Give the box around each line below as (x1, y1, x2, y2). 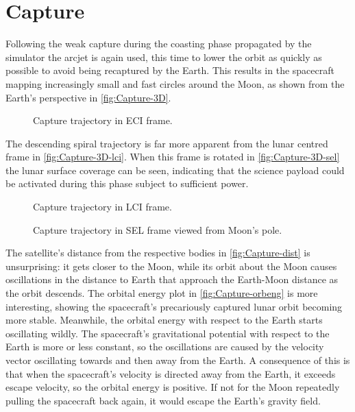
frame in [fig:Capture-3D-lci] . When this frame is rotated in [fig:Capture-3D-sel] (5, 149, 340, 164)
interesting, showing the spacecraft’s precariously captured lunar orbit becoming (5, 299, 343, 313)
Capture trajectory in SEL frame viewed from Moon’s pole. (33, 222, 282, 237)
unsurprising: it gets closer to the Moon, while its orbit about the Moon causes (5, 258, 337, 273)
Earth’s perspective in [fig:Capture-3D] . (5, 90, 171, 104)
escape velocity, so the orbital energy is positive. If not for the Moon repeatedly (5, 380, 340, 394)
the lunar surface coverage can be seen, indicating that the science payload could (5, 162, 345, 177)
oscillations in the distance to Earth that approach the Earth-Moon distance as (5, 272, 339, 287)
